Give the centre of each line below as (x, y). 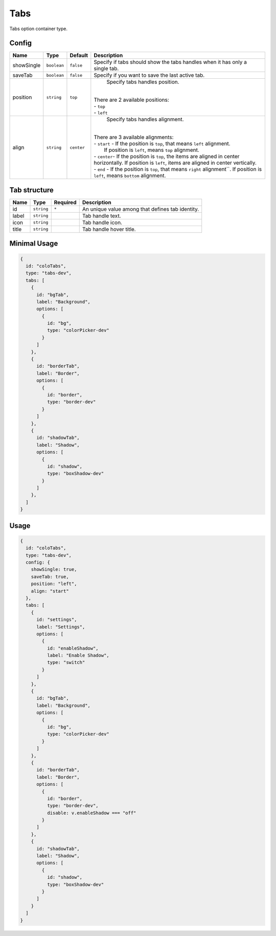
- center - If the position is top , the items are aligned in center (167, 157)
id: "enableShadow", (73, 648)
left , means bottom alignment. (130, 175)
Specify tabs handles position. (143, 82)
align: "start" (50, 591)
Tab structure (31, 190)
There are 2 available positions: (132, 100)
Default (79, 55)
